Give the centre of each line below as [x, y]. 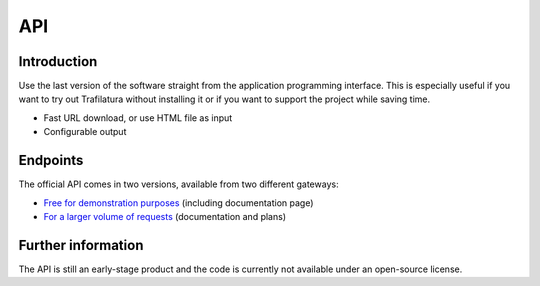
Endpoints [51, 160]
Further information [81, 245]
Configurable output [85, 132]
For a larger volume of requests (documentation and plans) [165, 216]
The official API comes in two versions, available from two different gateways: [178, 184]
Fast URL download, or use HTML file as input [138, 117]
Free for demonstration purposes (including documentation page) [178, 202]
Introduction [58, 61]
